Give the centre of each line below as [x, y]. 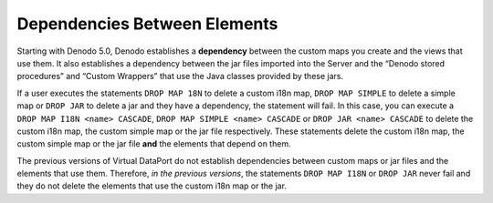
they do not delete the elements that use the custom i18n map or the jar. [152, 186]
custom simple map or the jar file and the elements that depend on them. [154, 144]
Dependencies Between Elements [147, 24]
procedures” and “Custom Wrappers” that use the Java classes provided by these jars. [180, 76]
